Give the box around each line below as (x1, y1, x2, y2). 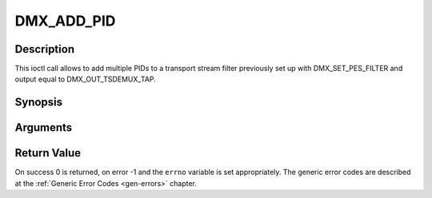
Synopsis (14, 96, 63, 109)
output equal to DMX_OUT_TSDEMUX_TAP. (14, 74, 156, 84)
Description (14, 42, 75, 56)
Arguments (14, 121, 73, 135)
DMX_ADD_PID (14, 12, 116, 30)
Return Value (14, 146, 82, 160)
